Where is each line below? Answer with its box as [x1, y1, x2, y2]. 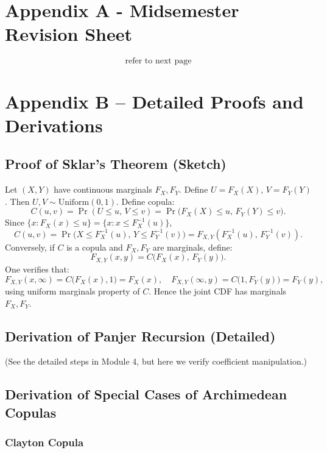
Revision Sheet [5, 21, 133, 46]
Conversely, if [5, 240, 55, 253]
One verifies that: [5, 262, 69, 275]
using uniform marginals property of [5, 284, 140, 297]
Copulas [5, 402, 57, 421]
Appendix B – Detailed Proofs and [5, 88, 304, 113]
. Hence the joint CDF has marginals [149, 284, 287, 297]
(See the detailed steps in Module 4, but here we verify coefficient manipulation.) [5, 355, 308, 368]
